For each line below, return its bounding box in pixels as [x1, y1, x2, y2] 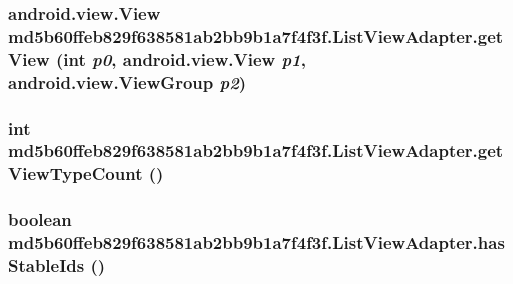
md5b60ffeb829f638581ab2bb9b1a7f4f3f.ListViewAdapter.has [8, 230, 505, 255]
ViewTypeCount [8, 161, 143, 186]
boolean [8, 207, 72, 232]
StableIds [8, 253, 85, 278]
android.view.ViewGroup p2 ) [8, 69, 247, 94]
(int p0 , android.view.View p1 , [55, 46, 306, 71]
